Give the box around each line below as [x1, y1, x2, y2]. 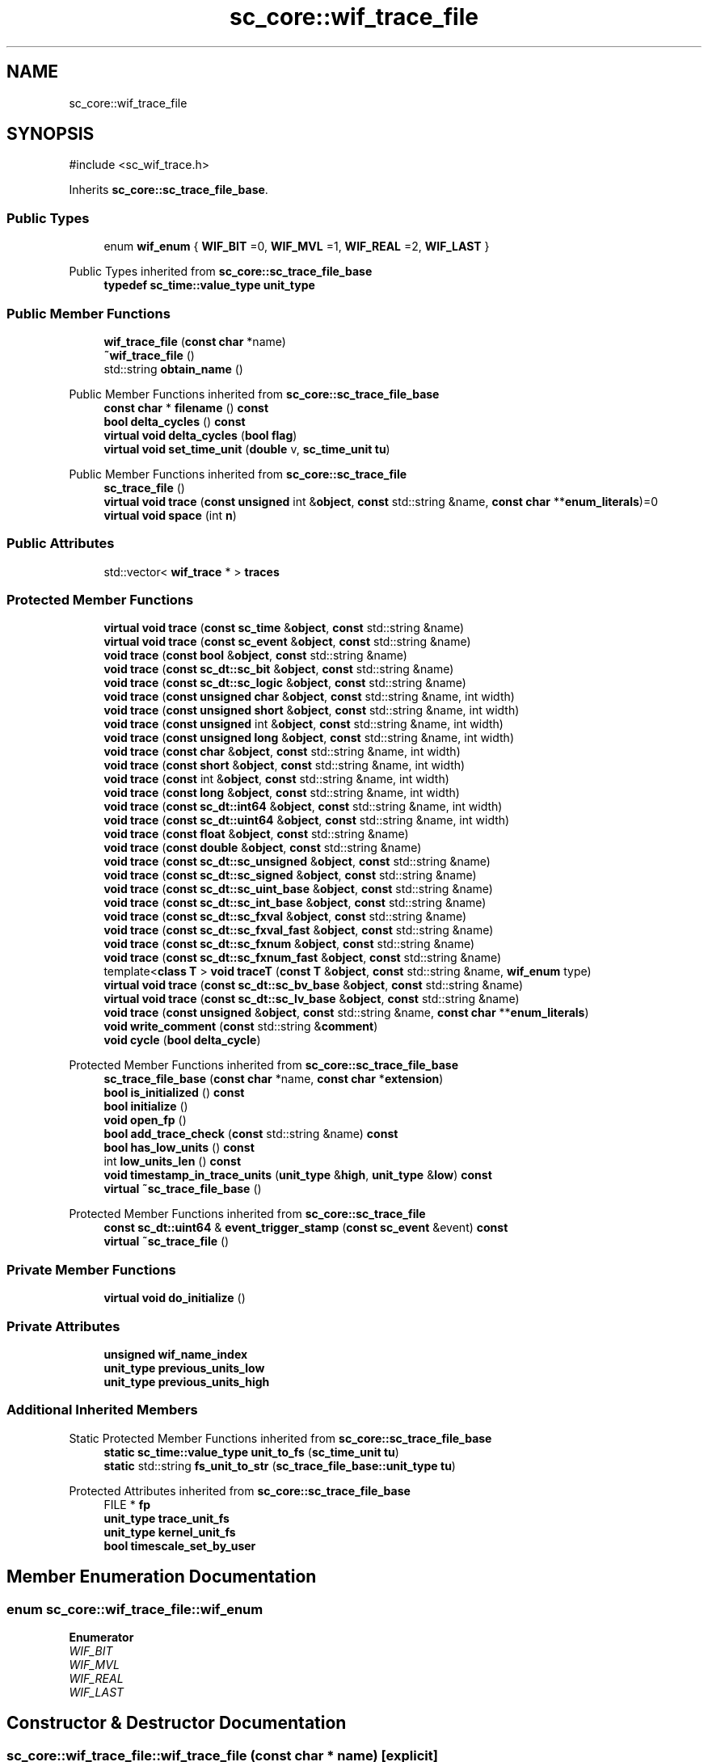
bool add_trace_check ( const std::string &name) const [103, 1127, 398, 1141]
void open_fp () [103, 1113, 187, 1128]
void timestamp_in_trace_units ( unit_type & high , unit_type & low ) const [103, 1168, 492, 1182]
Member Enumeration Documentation [6, 1566, 317, 1587]
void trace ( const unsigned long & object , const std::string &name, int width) [103, 731, 515, 745]
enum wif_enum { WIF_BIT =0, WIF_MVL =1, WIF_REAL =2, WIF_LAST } [103, 239, 490, 254]
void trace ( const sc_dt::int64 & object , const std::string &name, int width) [103, 799, 503, 814]
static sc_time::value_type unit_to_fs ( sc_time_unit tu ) [103, 1444, 399, 1459]
